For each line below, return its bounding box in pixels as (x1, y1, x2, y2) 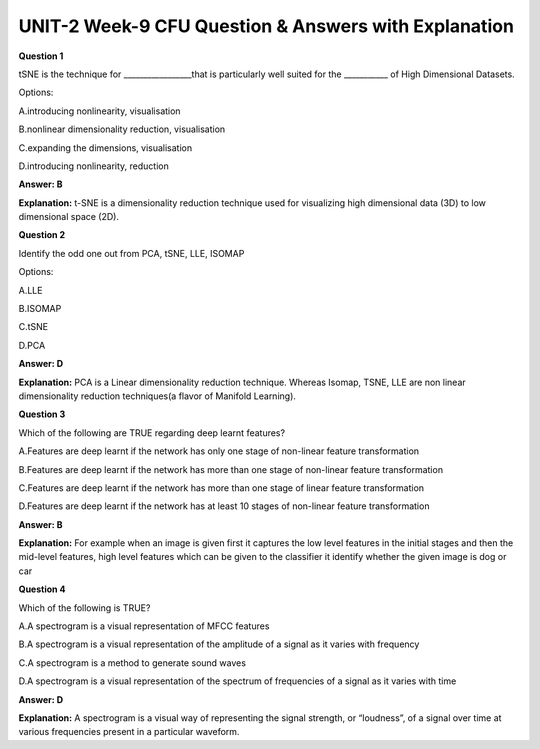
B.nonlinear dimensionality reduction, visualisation (18, 123, 226, 135)
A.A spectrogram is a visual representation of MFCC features (18, 620, 270, 632)
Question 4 (18, 583, 66, 595)
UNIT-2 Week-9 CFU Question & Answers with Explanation (18, 15, 515, 37)
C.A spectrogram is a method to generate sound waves (18, 656, 247, 669)
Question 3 (18, 408, 66, 420)
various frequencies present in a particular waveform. (18, 726, 240, 738)
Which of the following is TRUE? (18, 601, 151, 614)
